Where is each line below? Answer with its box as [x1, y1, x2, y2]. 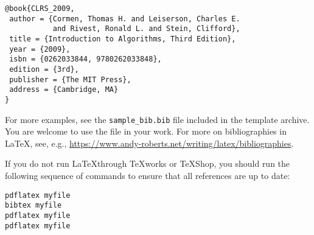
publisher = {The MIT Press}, [9, 75, 131, 84]
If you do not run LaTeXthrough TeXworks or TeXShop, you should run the [5, 157, 290, 170]
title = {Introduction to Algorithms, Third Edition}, [9, 34, 236, 43]
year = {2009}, [9, 44, 71, 54]
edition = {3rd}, [9, 65, 79, 74]
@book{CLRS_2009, [5, 4, 75, 13]
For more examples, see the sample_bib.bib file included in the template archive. [5, 113, 310, 125]
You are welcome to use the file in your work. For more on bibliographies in [5, 125, 287, 138]
